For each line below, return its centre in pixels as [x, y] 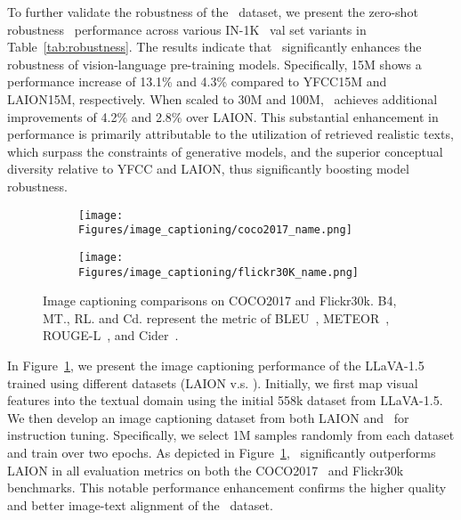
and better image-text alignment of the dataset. [140, 504]
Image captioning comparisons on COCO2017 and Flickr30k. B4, [220, 301]
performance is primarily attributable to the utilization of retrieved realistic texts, [230, 134]
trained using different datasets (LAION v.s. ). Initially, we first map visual [213, 382]
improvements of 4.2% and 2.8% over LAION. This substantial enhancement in [223, 116]
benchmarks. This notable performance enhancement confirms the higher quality [227, 487]
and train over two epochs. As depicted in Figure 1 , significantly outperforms [222, 452]
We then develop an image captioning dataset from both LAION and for [208, 417]
